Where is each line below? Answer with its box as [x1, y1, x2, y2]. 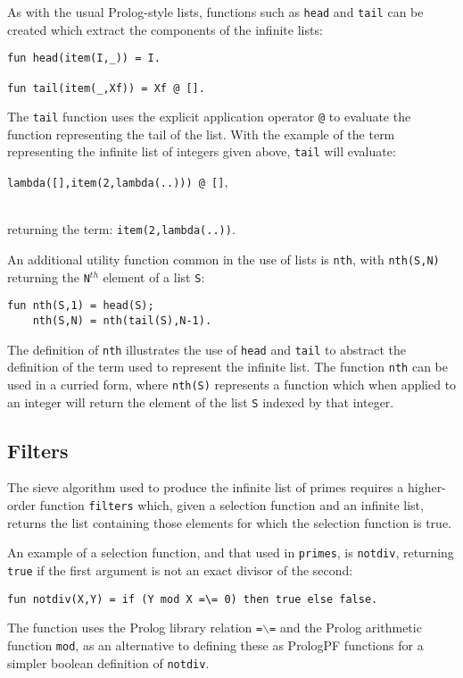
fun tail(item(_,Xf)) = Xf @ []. [7, 81, 205, 95]
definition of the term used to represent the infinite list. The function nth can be [7, 357, 448, 376]
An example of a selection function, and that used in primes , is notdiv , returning [7, 543, 454, 562]
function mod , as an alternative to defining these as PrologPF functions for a [7, 635, 424, 654]
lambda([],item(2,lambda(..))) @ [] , [7, 172, 228, 191]
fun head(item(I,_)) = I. [7, 52, 161, 65]
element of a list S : [103, 267, 205, 286]
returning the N [7, 267, 90, 286]
